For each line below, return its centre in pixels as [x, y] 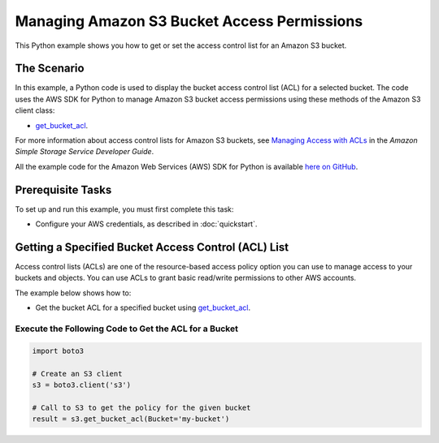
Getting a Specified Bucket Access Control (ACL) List [152, 247]
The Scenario [50, 69]
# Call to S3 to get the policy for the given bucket [141, 407]
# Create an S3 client [77, 374]
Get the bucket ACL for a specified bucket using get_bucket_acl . [143, 308]
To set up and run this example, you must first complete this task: [124, 209]
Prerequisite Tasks [63, 189]
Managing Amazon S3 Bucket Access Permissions [189, 21]
